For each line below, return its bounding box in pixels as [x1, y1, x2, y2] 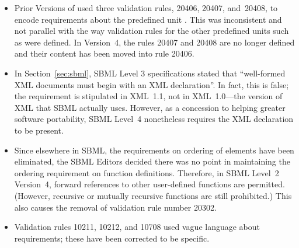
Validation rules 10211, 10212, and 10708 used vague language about [14, 221, 260, 233]
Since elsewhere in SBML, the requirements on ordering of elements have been [14, 144, 294, 156]
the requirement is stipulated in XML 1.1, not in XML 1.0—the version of [14, 90, 283, 102]
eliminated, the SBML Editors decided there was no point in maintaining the [14, 155, 290, 167]
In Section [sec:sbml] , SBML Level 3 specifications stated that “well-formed [14, 67, 286, 79]
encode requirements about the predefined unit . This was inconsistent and [14, 13, 282, 25]
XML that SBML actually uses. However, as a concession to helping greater [14, 101, 286, 113]
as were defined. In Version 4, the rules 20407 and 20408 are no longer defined [14, 36, 295, 48]
